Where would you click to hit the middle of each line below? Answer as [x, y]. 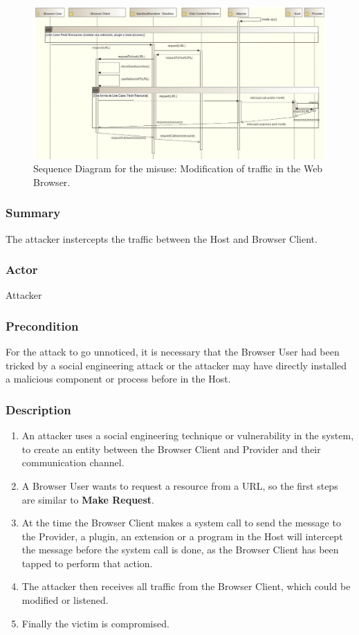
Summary [33, 213]
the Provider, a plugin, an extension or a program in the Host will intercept [182, 536]
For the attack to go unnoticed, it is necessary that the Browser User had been [173, 352]
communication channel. [73, 462]
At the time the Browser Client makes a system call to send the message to [181, 523]
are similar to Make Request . [88, 499]
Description [38, 409]
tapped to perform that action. [87, 563]
